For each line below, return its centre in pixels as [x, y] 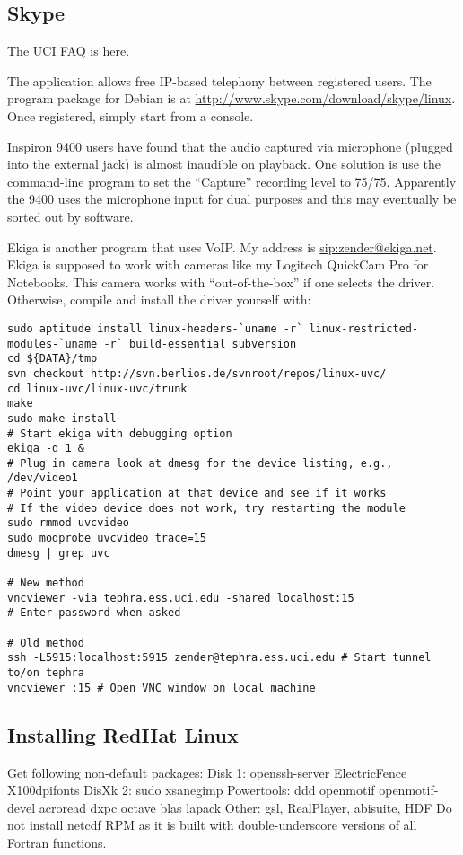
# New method [46, 583]
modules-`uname [52, 344]
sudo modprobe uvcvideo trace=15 [107, 538]
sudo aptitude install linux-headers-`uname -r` [155, 328]
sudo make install [62, 418]
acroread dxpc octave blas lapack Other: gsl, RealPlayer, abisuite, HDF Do [245, 807]
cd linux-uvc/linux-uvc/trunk [97, 388]
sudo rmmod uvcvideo [69, 523]
